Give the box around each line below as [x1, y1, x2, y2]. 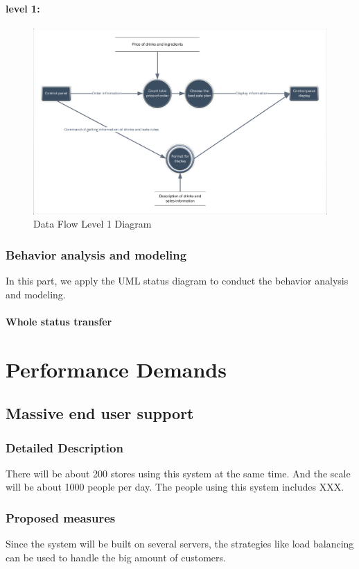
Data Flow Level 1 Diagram [33, 216, 152, 231]
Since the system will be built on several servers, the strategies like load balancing [6, 536, 354, 551]
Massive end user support [6, 402, 194, 424]
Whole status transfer [6, 314, 112, 328]
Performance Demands [6, 355, 227, 383]
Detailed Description [6, 439, 123, 456]
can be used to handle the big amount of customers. [6, 550, 226, 564]
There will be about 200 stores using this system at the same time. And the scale [6, 466, 351, 480]
